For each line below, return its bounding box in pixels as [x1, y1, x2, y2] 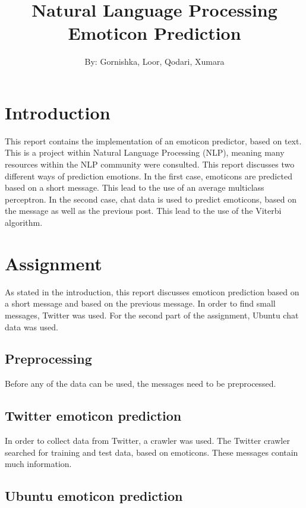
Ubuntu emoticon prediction [5, 487, 183, 505]
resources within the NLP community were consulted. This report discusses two [5, 158, 295, 171]
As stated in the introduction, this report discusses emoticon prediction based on [5, 285, 299, 298]
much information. [5, 457, 72, 470]
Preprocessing [5, 349, 92, 368]
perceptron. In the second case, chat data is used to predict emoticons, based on [5, 193, 296, 205]
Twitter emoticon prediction [5, 406, 182, 425]
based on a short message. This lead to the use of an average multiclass [5, 181, 264, 194]
